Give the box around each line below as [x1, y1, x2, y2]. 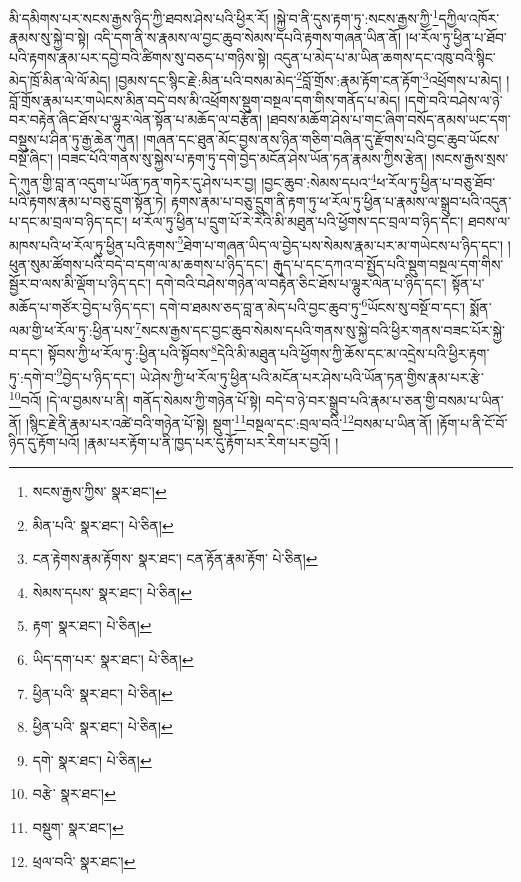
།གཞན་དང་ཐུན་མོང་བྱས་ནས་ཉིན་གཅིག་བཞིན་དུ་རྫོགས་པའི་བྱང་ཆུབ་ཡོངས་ [143, 128, 500, 149]
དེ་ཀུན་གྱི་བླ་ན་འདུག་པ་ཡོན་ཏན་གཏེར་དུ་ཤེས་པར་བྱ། [9, 171, 257, 192]
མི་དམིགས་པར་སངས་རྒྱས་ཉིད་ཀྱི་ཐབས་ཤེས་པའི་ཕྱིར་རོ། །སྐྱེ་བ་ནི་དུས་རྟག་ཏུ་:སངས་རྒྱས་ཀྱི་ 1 [9, 5, 439, 28]
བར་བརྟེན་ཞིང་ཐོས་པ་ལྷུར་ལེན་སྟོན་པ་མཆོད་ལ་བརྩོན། [9, 109, 263, 130]
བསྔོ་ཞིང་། [9, 148, 54, 169]
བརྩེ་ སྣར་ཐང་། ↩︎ [32, 783, 116, 804]
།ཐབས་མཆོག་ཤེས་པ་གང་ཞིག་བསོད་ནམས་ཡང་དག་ [266, 109, 511, 130]
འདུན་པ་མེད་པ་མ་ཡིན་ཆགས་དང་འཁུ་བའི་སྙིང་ [273, 46, 496, 67]
